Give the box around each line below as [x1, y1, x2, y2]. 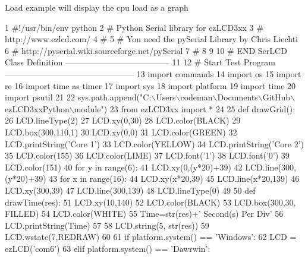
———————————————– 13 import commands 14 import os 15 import [5, 67, 301, 80]
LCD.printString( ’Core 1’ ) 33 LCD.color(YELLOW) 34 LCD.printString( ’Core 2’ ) [5, 137, 304, 150]
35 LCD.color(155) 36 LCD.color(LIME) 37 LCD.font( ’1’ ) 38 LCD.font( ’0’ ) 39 [5, 149, 290, 162]
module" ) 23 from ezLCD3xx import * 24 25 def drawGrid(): [74, 102, 296, 115]
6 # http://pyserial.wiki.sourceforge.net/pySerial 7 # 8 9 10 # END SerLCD [5, 44, 287, 56]
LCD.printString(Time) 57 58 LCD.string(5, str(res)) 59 [5, 219, 209, 231]
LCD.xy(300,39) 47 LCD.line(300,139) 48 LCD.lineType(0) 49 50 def [5, 184, 256, 196]
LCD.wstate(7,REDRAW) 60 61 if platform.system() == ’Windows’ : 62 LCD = [5, 230, 297, 243]
